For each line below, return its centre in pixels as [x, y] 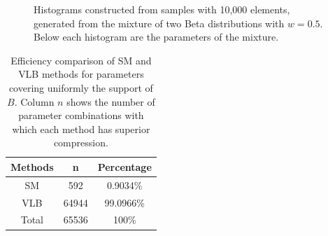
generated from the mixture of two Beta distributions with [159, 23]
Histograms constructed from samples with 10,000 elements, [162, 9]
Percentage [124, 166]
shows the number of [111, 101]
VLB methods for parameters [81, 74]
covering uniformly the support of [81, 87]
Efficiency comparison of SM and [81, 60]
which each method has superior [81, 129]
